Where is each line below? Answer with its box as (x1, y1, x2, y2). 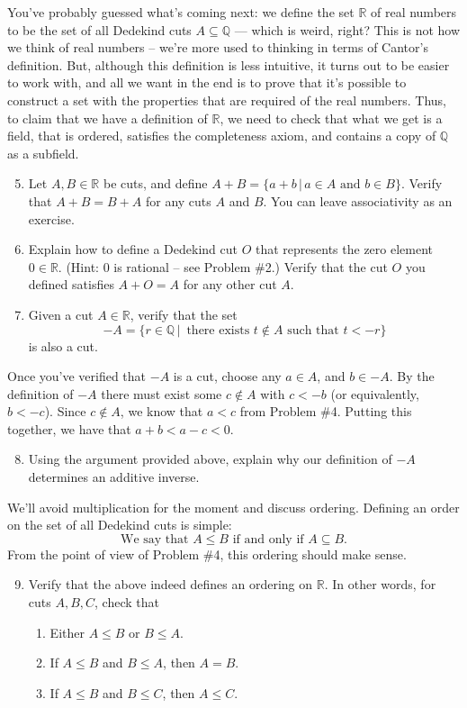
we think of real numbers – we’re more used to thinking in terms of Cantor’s (7, 38, 428, 57)
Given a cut (28, 304, 94, 323)
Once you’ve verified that (7, 367, 147, 386)
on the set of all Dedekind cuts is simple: (7, 515, 232, 534)
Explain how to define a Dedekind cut (28, 240, 238, 259)
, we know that (120, 402, 203, 421)
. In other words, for (324, 575, 436, 594)
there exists (186, 323, 250, 337)
